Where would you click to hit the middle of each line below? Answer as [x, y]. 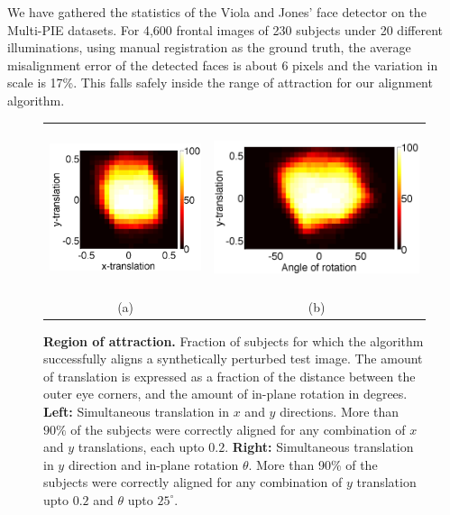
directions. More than [340, 412]
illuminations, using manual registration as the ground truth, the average [209, 47]
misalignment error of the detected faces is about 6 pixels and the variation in [223, 64]
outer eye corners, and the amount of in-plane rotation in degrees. [225, 394]
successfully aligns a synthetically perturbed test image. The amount [233, 359]
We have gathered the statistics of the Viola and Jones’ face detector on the [217, 12]
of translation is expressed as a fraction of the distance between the [230, 376]
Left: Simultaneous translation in [136, 412]
